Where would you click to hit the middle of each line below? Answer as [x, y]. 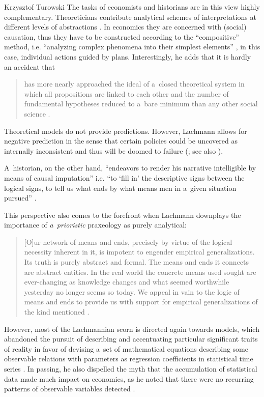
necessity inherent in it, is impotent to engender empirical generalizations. [139, 252]
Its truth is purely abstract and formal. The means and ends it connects [137, 262]
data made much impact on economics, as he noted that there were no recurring [129, 378]
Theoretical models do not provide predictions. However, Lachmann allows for [126, 131]
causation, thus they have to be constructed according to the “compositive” [122, 36]
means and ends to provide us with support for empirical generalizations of [141, 302]
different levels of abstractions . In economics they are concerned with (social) [125, 27]
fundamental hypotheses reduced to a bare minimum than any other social [141, 104]
